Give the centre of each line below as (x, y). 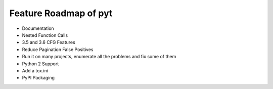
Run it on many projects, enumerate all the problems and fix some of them (99, 57)
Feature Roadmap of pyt (61, 13)
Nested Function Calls (45, 35)
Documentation (38, 28)
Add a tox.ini (35, 70)
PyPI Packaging (38, 78)
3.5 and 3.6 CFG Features (49, 42)
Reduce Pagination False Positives (58, 49)
